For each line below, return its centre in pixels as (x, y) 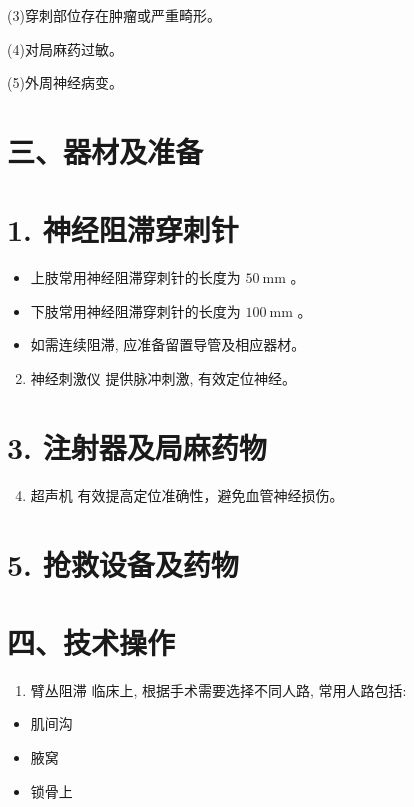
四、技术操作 (91, 641)
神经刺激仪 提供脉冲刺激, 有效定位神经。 (163, 378)
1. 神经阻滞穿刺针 (123, 229)
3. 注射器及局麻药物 (137, 446)
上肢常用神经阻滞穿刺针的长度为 (135, 277)
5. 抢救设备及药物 (123, 563)
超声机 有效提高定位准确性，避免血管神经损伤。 (187, 494)
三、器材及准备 (105, 150)
